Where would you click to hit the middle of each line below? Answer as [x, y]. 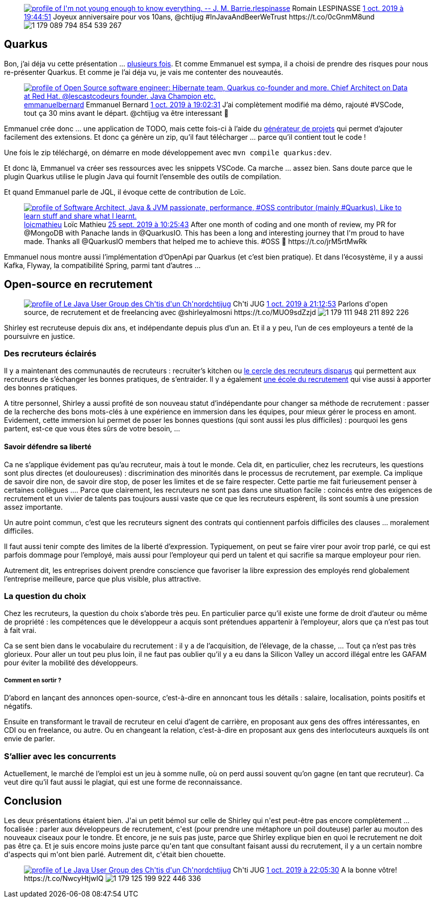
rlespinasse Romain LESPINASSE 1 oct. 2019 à [328, 8]
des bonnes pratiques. [41, 388]
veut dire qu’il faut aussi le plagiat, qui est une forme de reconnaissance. [123, 782]
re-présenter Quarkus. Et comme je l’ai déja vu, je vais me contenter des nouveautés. [144, 72]
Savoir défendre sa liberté [48, 447]
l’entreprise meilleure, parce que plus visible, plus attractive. [103, 579]
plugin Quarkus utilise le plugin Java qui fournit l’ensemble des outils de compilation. [143, 176]
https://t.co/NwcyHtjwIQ [64, 878]
